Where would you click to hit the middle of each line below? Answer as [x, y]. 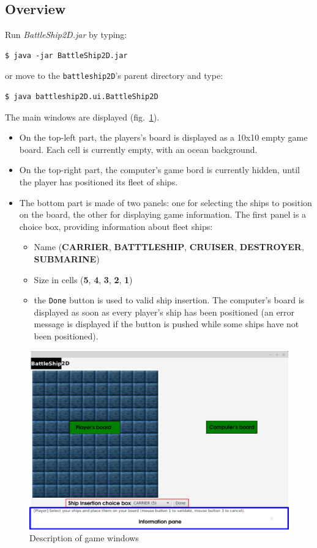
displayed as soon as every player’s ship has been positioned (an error [164, 312]
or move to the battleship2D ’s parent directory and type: [114, 76]
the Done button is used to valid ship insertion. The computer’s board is [169, 300]
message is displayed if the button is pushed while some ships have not [166, 324]
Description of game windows [84, 538]
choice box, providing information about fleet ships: [116, 226]
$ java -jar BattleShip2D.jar [66, 55]
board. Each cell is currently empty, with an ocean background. [138, 149]
